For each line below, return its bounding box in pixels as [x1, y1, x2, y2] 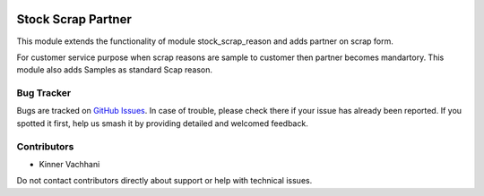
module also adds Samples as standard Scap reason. [16, 64, 212, 75]
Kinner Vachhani [39, 158, 100, 169]
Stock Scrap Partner [16, 12, 132, 27]
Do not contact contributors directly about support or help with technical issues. [16, 175, 313, 186]
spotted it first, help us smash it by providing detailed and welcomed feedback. [16, 117, 308, 129]
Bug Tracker [16, 87, 72, 99]
